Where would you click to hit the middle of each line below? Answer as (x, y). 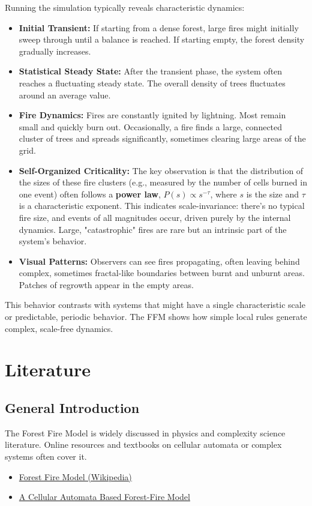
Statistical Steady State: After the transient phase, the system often (151, 71)
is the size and (272, 194)
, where (223, 194)
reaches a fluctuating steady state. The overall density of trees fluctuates (152, 83)
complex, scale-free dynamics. (59, 328)
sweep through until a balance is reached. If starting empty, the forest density (162, 39)
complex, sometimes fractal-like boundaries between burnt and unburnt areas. (162, 273)
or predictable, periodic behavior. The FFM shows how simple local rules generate (156, 317)
